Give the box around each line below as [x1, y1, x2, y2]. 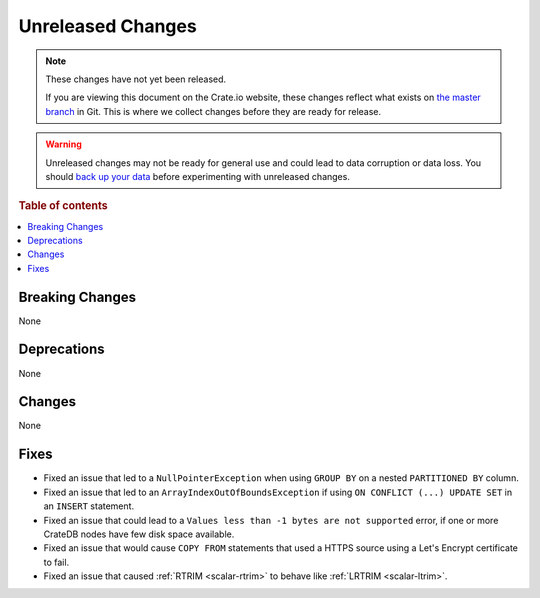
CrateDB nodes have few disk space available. [43, 528, 235, 540]
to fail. [43, 556, 70, 568]
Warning [45, 138, 82, 150]
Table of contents [18, 199, 109, 213]
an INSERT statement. [43, 500, 135, 512]
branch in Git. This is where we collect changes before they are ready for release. [45, 105, 382, 117]
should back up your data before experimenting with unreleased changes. [45, 170, 350, 182]
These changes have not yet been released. [45, 73, 227, 85]
